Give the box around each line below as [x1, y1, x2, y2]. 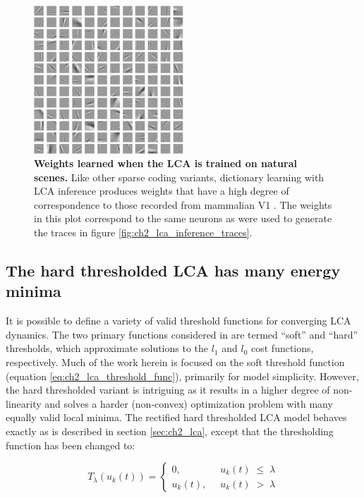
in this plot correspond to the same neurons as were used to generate [34, 211, 332, 226]
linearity [6, 396, 42, 411]
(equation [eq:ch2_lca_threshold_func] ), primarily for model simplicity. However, [6, 368, 359, 383]
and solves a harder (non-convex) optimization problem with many [44, 396, 333, 411]
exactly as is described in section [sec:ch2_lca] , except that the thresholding [6, 424, 334, 439]
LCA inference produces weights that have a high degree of [34, 183, 289, 198]
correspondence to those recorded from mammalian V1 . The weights [34, 197, 332, 212]
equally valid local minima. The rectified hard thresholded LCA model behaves [6, 410, 347, 425]
